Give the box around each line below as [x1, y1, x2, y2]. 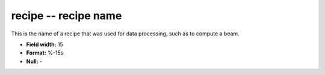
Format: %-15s [26, 49, 64, 56]
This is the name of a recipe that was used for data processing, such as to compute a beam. [11, 30, 240, 37]
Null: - [26, 58, 43, 65]
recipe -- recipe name [11, 9, 122, 22]
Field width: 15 [26, 41, 63, 48]
